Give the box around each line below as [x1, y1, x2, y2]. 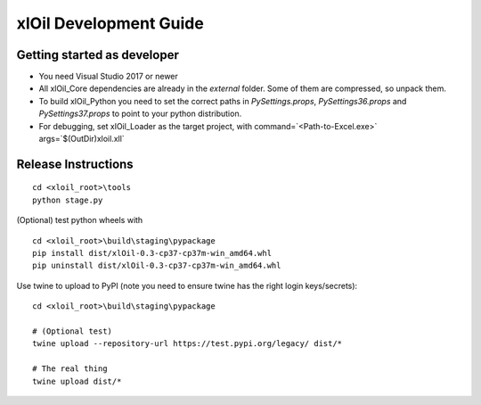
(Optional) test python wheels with [16, 215, 143, 226]
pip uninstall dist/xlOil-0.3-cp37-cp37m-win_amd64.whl [32, 260, 281, 271]
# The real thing [32, 364, 108, 374]
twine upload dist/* [32, 376, 122, 386]
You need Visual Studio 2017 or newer [38, 71, 178, 82]
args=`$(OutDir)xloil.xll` [38, 134, 125, 145]
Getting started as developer [16, 47, 180, 62]
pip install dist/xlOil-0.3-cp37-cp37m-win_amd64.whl [32, 248, 272, 258]
